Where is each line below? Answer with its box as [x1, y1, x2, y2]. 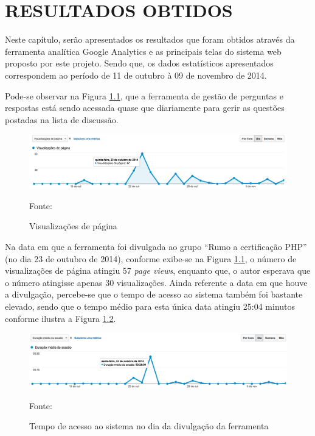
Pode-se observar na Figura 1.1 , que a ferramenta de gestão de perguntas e [5, 89, 283, 102]
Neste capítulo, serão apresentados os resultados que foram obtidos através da [5, 33, 295, 46]
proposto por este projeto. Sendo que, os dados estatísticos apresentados [5, 57, 274, 70]
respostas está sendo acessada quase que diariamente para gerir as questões [5, 101, 285, 114]
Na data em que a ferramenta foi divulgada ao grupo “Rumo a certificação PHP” [5, 240, 307, 253]
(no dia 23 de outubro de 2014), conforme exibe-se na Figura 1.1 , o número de [5, 252, 297, 265]
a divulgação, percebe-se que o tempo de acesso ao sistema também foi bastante [5, 288, 303, 301]
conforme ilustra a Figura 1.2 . [5, 312, 116, 324]
